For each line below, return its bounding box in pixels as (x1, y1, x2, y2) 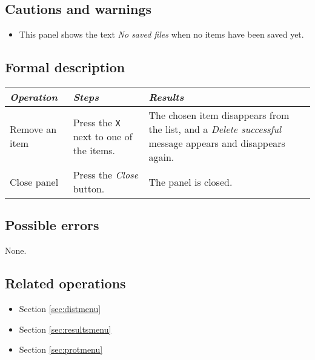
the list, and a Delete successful (148, 122, 282, 136)
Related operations (5, 274, 126, 293)
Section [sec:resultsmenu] (19, 322, 111, 335)
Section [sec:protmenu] (19, 343, 103, 356)
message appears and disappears (148, 136, 285, 150)
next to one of (73, 129, 133, 143)
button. (73, 182, 105, 195)
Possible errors (5, 216, 99, 234)
